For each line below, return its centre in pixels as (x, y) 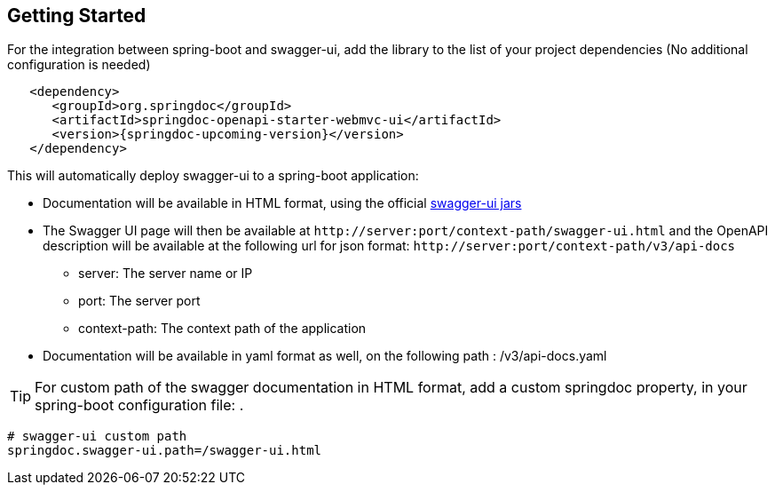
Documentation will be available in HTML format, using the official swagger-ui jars (282, 203)
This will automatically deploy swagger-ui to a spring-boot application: (213, 176)
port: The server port (139, 301)
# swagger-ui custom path (97, 436)
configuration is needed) (79, 65)
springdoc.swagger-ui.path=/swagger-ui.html (165, 451)
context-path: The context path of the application (222, 329)
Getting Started (77, 16)
